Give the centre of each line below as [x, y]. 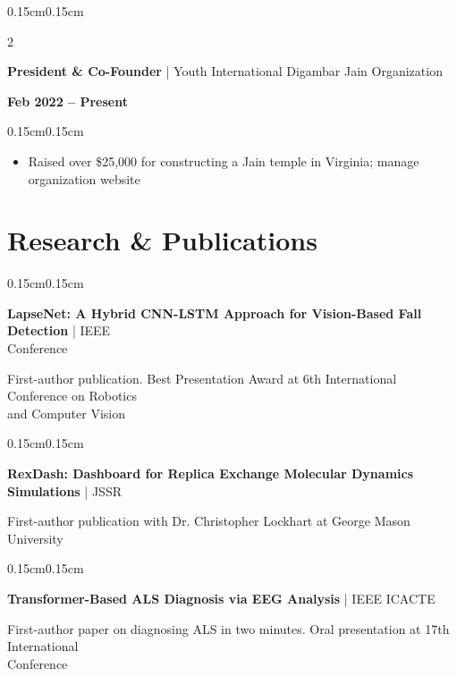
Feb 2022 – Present [68, 101]
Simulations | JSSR [64, 490]
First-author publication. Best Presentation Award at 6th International [202, 378]
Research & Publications [162, 240]
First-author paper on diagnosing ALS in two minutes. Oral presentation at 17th [228, 628]
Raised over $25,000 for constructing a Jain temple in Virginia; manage [224, 161]
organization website [84, 178]
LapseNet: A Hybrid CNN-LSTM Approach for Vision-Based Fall [215, 313]
